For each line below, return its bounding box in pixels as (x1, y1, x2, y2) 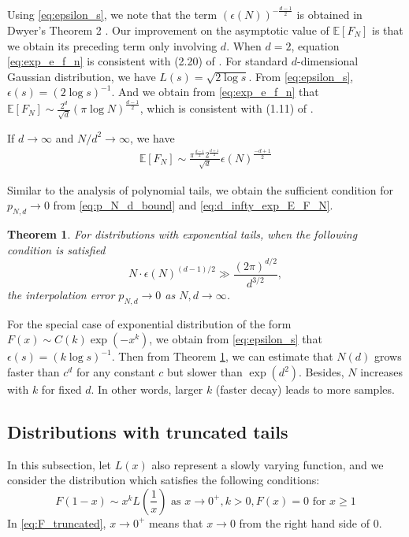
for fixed (41, 381, 82, 397)
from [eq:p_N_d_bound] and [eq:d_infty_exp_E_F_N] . (53, 197, 333, 213)
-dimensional (297, 53, 359, 69)
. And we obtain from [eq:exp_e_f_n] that (111, 83, 319, 100)
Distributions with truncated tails (7, 419, 288, 443)
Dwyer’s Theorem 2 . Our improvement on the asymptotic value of (7, 21, 329, 38)
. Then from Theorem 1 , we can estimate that (111, 348, 333, 365)
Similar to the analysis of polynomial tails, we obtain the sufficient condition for (7, 181, 394, 198)
